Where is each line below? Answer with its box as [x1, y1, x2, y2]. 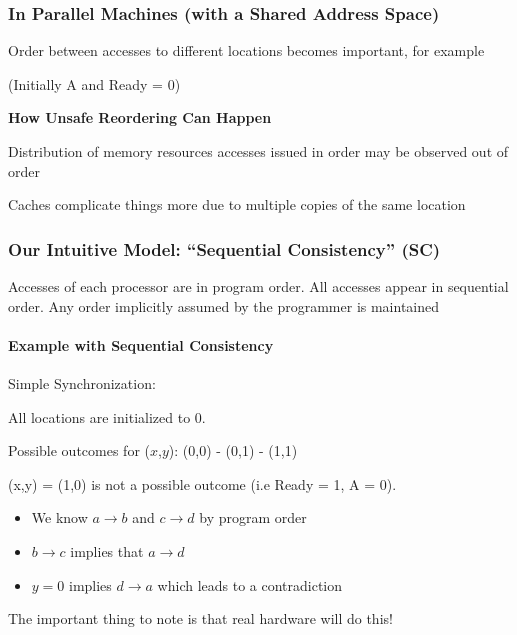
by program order [199, 507, 307, 528]
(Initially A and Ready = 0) [8, 73, 181, 94]
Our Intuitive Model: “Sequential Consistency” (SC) [8, 236, 441, 261]
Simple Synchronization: [8, 372, 156, 393]
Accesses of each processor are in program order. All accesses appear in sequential [8, 276, 509, 296]
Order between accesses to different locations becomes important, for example [8, 40, 485, 61]
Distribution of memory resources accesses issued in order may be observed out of [8, 141, 509, 161]
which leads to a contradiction [157, 574, 343, 595]
